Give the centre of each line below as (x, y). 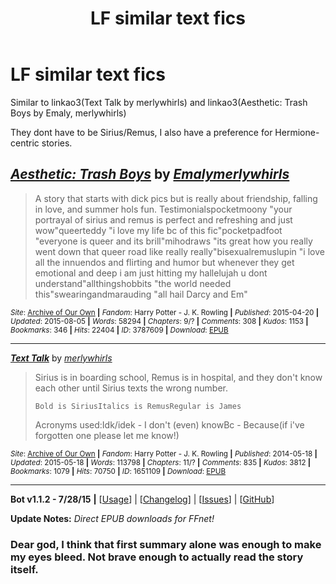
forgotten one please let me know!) (107, 435)
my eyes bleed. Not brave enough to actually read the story (157, 557)
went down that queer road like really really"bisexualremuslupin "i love (179, 251)
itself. (24, 569)
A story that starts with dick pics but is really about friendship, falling (176, 198)
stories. (57, 143)
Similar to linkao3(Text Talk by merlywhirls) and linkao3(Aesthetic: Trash (159, 102)
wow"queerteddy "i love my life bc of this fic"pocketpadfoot (158, 230)
